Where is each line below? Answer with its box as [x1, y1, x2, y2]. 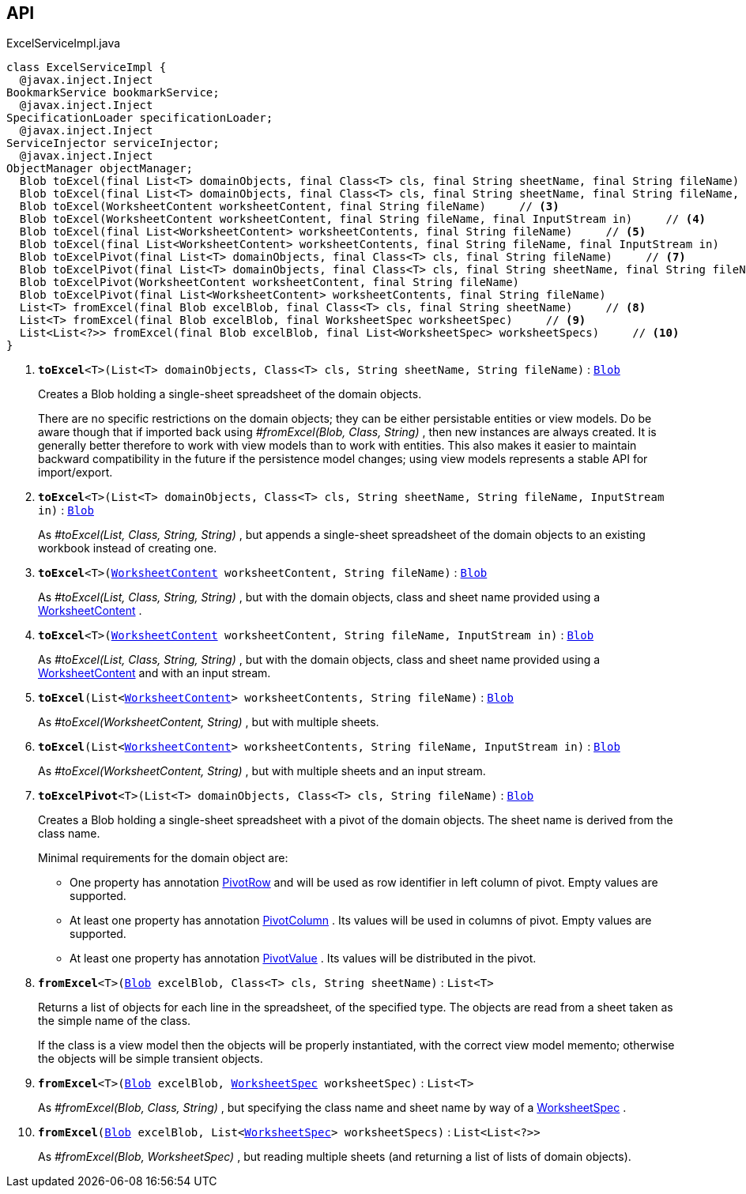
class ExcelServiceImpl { [6, 61, 167, 74]
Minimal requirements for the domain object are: [38, 851, 288, 865]
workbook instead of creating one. [38, 541, 217, 556]
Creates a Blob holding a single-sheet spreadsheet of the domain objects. [38, 387, 422, 401]
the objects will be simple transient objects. [38, 1052, 263, 1066]
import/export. [38, 465, 113, 480]
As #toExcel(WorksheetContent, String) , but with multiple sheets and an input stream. [38, 764, 486, 778]
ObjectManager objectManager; [6, 162, 194, 175]
